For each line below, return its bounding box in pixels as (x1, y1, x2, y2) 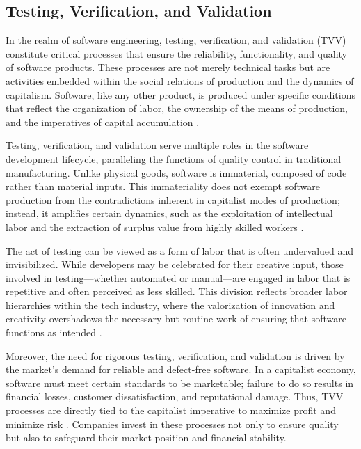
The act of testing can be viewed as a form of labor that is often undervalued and (6, 243, 354, 258)
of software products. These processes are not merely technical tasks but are (6, 60, 330, 74)
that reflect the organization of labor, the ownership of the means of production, (6, 101, 348, 116)
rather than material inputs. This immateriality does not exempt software (6, 179, 321, 194)
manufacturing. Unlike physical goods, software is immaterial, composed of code (6, 165, 347, 180)
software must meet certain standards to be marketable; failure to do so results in (6, 375, 354, 390)
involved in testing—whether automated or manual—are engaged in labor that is (6, 270, 351, 285)
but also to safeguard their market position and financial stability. (6, 430, 287, 445)
